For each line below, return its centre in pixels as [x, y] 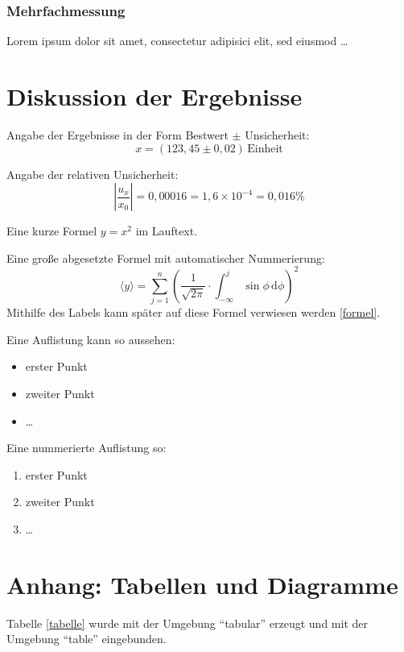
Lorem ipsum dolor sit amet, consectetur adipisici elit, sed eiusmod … [177, 41]
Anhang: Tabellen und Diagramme [202, 584]
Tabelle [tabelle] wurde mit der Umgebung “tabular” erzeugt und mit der [187, 623]
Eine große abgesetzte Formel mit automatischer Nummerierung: [166, 257]
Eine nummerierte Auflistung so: [87, 448]
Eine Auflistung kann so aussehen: [91, 339]
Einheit [265, 149]
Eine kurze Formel [52, 231]
